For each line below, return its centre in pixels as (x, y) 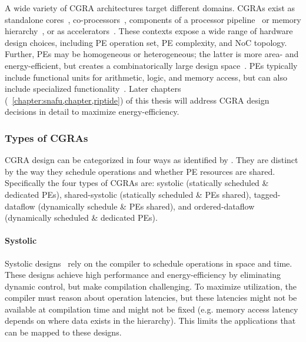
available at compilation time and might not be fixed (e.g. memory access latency (152, 309)
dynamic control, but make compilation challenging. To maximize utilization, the (151, 286)
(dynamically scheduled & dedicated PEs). (81, 218)
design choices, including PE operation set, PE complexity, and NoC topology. (146, 42)
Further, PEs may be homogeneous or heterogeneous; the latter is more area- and (152, 54)
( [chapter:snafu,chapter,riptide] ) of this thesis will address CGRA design (137, 100)
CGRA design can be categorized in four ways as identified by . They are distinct (152, 160)
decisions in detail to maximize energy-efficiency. (92, 112)
